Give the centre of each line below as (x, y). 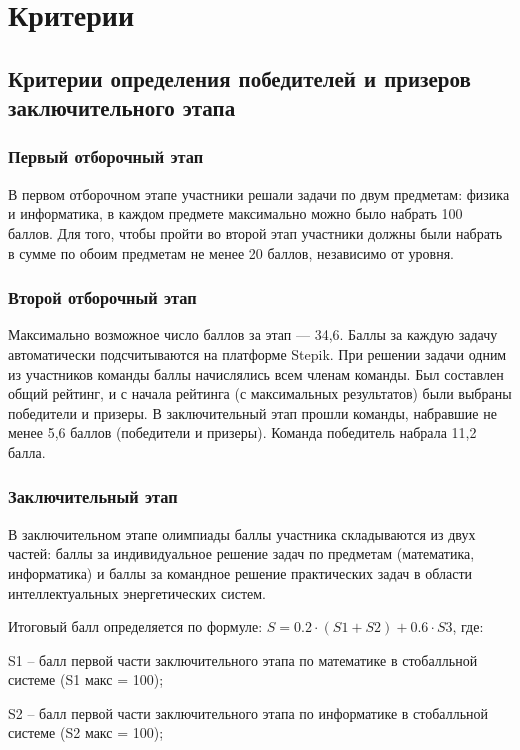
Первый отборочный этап (106, 156)
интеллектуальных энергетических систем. (137, 592)
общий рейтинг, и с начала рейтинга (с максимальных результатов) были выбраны (260, 393)
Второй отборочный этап (102, 297)
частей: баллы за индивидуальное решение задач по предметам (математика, (241, 553)
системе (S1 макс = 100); (86, 679)
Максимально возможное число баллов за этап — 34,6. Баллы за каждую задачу (253, 334)
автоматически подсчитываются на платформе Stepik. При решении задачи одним (257, 353)
